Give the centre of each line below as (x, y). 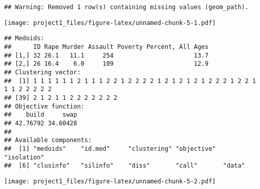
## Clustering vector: (43, 72)
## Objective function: (44, 106)
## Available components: (48, 140)
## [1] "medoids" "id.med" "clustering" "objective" (110, 148)
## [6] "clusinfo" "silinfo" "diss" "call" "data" (125, 166)
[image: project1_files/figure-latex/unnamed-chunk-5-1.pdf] (110, 23)
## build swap (41, 115)
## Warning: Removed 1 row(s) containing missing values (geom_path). (126, 7)
